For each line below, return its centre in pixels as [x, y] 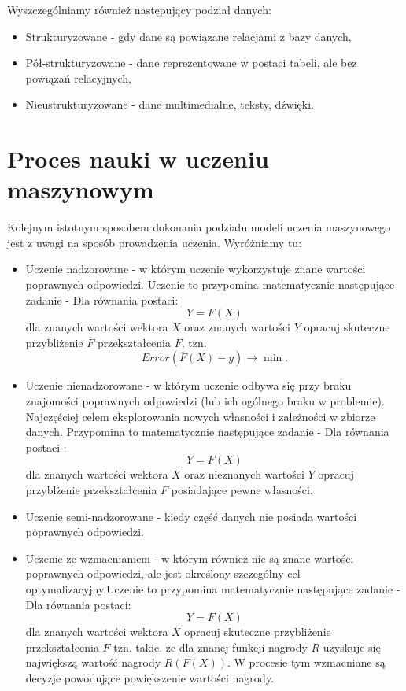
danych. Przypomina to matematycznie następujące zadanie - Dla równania [207, 432]
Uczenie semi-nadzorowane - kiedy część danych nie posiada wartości [191, 516]
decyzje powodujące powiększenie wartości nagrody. [150, 677]
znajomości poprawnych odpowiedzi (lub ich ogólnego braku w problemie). [205, 401]
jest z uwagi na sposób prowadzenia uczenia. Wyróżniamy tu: [155, 242]
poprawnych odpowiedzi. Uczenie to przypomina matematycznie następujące [210, 285]
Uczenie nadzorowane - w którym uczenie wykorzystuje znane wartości [196, 269]
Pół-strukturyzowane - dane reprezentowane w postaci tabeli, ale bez [191, 63]
